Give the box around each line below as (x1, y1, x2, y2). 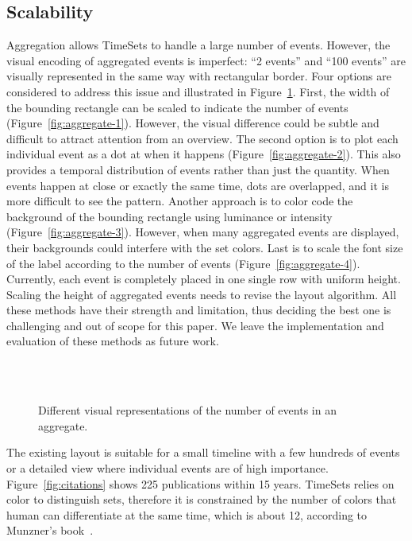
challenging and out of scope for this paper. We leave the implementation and (6, 317, 384, 333)
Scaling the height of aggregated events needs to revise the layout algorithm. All (6, 286, 397, 302)
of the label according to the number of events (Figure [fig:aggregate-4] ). (6, 255, 360, 271)
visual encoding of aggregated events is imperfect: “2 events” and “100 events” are (6, 52, 406, 68)
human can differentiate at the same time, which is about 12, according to (6, 506, 368, 523)
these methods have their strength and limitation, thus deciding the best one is (6, 302, 391, 318)
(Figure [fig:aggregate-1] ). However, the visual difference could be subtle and (6, 115, 379, 131)
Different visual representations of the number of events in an (38, 402, 337, 418)
